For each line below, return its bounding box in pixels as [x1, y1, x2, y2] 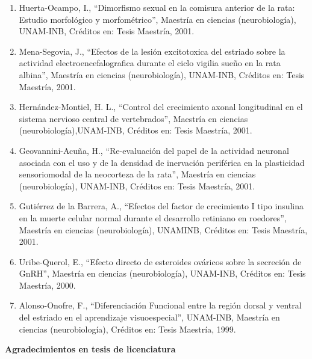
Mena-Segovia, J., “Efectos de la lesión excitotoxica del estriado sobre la [19, 44, 285, 57]
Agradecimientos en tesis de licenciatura [5, 343, 176, 355]
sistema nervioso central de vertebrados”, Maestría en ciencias [19, 112, 248, 124]
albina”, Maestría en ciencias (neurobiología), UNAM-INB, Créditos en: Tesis [19, 68, 305, 81]
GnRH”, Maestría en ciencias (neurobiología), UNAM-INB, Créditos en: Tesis [19, 267, 306, 280]
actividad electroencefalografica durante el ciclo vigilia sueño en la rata [19, 57, 281, 69]
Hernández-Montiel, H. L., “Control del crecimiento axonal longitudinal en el [19, 100, 303, 113]
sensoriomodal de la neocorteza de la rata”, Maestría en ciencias [19, 168, 256, 180]
